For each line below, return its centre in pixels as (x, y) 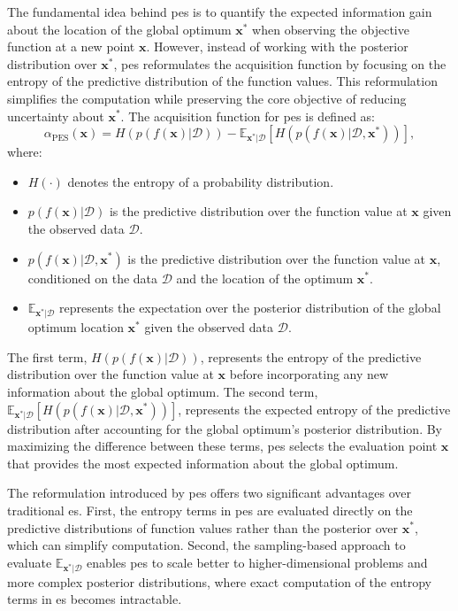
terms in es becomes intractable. (95, 599)
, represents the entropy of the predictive (311, 356)
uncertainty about (56, 116)
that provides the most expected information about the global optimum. (203, 463)
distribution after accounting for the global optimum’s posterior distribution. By (225, 428)
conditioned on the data (93, 278)
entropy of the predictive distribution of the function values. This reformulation (222, 81)
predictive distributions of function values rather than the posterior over (203, 527)
